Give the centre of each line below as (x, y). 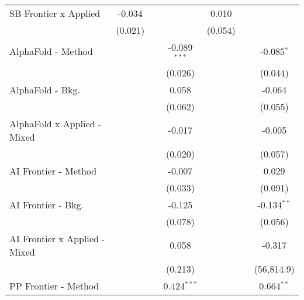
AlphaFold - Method (51, 51)
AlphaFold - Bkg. (45, 89)
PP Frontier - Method (54, 285)
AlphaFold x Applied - (56, 123)
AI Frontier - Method (53, 170)
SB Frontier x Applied (55, 13)
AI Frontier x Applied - (57, 238)
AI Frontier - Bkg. (47, 204)
